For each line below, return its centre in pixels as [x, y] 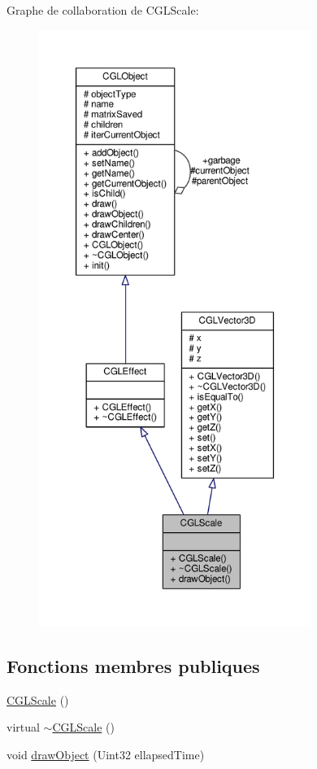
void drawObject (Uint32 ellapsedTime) [106, 754]
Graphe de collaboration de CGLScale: [103, 10]
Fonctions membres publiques [133, 665]
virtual [23, 727]
